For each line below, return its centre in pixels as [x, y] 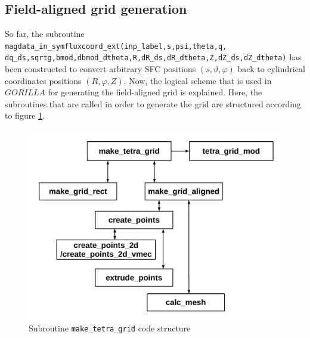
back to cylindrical [271, 69]
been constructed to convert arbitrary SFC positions [100, 69]
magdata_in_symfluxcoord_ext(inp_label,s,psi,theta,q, [116, 46]
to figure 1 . [25, 115]
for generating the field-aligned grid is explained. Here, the [155, 92]
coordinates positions [43, 80]
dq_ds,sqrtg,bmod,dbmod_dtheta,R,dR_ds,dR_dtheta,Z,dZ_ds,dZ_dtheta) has [153, 57]
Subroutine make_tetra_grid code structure [110, 328]
